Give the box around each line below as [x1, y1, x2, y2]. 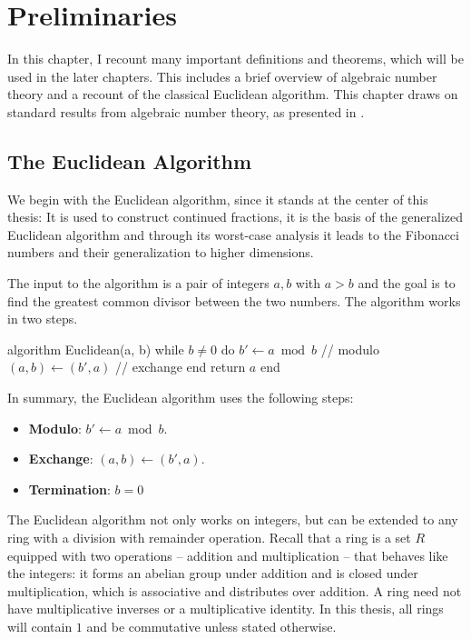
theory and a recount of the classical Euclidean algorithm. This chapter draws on [7, 85, 458, 104]
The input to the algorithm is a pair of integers [7, 274, 270, 293]
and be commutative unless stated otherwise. [86, 616, 337, 635]
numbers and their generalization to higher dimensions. [7, 243, 314, 262]
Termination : [28, 479, 111, 498]
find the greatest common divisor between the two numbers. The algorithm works [7, 291, 461, 310]
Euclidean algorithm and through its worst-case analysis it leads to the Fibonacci [7, 225, 459, 244]
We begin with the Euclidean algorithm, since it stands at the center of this [7, 189, 428, 208]
